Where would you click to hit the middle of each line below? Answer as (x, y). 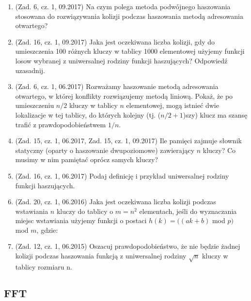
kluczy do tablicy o (85, 211)
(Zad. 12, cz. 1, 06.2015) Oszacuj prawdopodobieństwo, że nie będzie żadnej (128, 246)
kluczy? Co (219, 150)
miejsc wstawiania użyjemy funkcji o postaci (81, 220)
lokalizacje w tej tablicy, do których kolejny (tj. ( (88, 114)
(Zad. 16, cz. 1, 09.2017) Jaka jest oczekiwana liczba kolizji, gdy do (115, 41)
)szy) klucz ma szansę (215, 114)
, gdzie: (47, 230)
